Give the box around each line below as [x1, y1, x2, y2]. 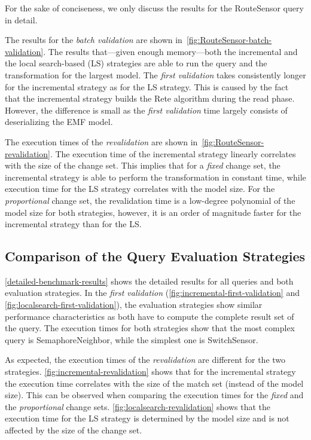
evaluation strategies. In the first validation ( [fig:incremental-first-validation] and [5, 286, 300, 299]
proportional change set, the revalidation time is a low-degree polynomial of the [5, 194, 295, 206]
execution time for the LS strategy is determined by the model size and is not [5, 412, 289, 424]
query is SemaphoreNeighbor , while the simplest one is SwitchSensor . [5, 333, 258, 346]
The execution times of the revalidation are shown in [5, 135, 198, 148]
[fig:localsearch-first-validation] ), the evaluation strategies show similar [5, 298, 263, 311]
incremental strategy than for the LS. [5, 218, 142, 230]
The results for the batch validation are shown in [5, 33, 182, 46]
